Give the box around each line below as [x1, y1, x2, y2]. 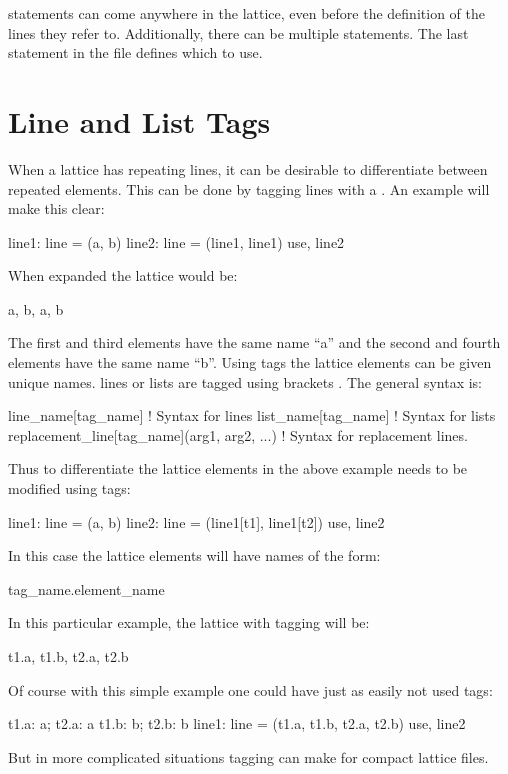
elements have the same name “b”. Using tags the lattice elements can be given [8, 352, 492, 373]
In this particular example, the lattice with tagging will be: [8, 612, 370, 633]
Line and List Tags [8, 100, 271, 141]
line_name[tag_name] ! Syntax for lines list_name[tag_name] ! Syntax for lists [8, 405, 496, 426]
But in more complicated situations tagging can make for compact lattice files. [8, 746, 489, 767]
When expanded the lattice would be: [8, 265, 238, 286]
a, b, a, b [8, 298, 64, 319]
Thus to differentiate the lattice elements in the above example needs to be [8, 458, 468, 479]
